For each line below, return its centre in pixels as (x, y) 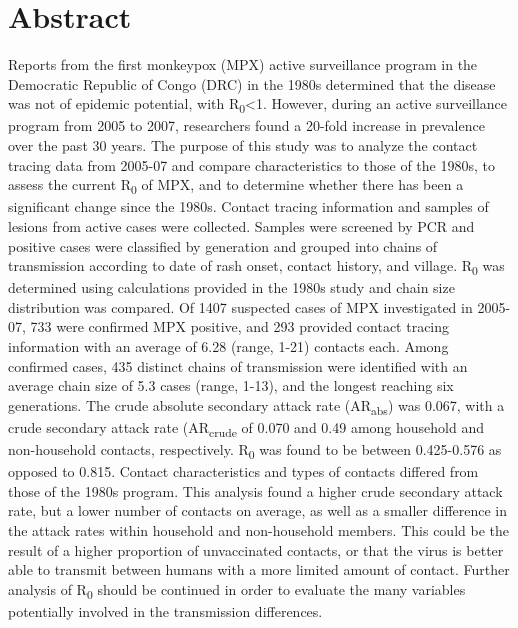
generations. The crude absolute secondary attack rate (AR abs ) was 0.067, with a (256, 406)
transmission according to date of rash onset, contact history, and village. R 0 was (256, 266)
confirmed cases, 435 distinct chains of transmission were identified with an (238, 365)
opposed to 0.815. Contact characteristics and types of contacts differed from (243, 471)
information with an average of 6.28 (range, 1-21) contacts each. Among (228, 346)
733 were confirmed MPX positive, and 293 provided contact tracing (240, 326)
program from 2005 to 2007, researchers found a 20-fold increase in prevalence (246, 125)
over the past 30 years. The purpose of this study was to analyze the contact (243, 145)
